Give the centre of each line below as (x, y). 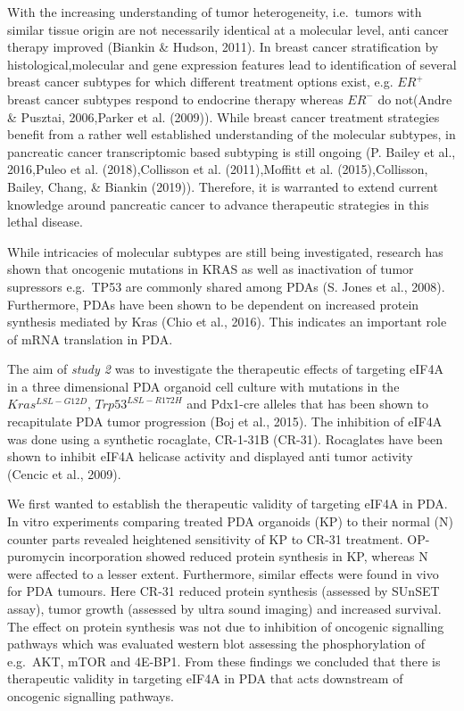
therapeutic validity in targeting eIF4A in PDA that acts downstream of (205, 678)
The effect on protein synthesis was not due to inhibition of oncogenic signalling (226, 626)
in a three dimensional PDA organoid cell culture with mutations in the (203, 386)
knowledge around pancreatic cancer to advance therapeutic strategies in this (218, 204)
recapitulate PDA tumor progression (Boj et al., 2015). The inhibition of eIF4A (225, 422)
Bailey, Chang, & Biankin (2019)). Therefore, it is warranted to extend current (223, 186)
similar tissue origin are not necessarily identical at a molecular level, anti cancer (228, 29)
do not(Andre (415, 99)
